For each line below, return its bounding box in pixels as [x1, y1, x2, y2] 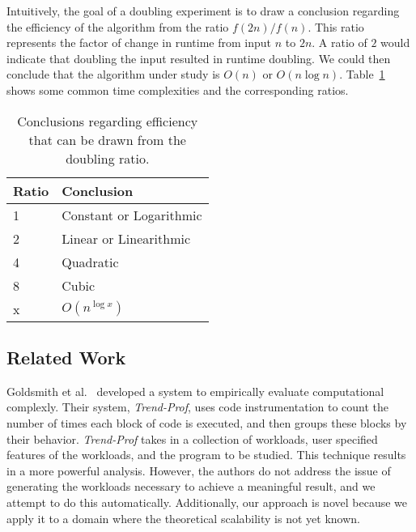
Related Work [6, 344, 126, 369]
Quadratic [62, 252, 119, 271]
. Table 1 [339, 66, 385, 83]
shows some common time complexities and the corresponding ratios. [6, 81, 349, 98]
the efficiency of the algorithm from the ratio [6, 18, 229, 35]
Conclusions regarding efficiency [17, 111, 198, 130]
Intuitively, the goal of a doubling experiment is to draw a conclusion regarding [6, 2, 400, 19]
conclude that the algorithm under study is [6, 66, 220, 83]
